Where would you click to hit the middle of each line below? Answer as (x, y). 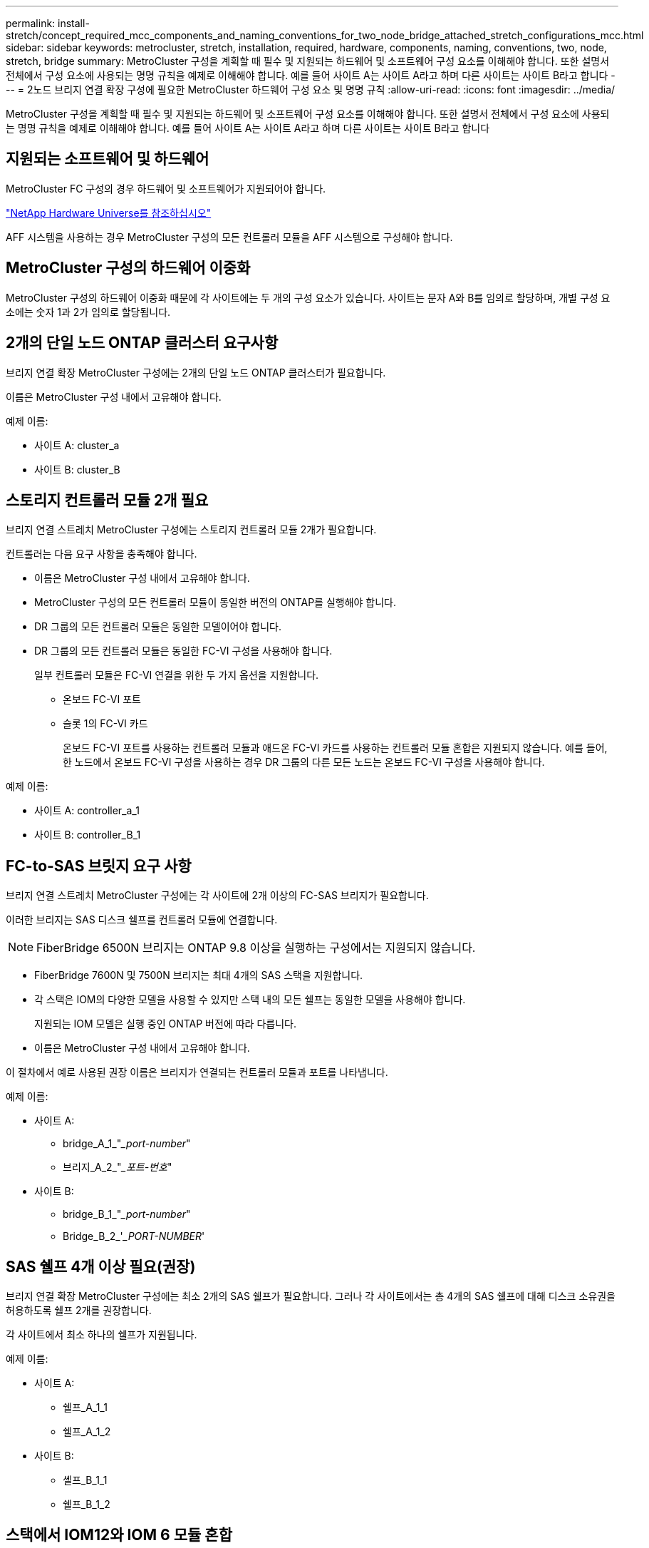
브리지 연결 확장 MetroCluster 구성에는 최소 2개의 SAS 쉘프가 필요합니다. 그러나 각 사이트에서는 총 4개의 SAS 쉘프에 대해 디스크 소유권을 (311, 1296)
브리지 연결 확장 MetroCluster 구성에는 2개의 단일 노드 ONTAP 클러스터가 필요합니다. (196, 372)
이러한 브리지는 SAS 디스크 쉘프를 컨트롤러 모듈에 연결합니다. (142, 920)
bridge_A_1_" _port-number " (127, 1144)
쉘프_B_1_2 (87, 1505)
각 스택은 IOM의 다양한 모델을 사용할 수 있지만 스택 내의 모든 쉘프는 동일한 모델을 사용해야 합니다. (250, 1000)
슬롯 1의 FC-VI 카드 (105, 724)
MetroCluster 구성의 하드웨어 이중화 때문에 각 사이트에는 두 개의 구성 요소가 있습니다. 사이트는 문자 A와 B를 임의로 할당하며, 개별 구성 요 (308, 297)
